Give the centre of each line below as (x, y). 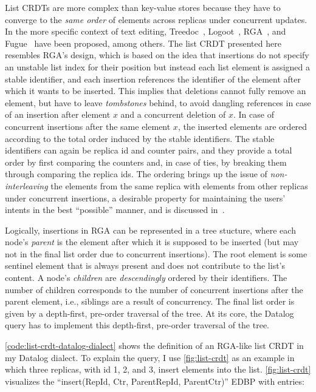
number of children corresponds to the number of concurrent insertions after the (154, 289)
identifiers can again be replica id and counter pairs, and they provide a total (149, 150)
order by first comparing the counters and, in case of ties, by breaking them (146, 162)
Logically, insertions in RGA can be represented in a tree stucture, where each (150, 230)
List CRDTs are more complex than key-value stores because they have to (143, 7)
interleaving (26, 185)
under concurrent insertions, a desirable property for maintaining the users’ (145, 198)
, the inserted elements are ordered (242, 126)
